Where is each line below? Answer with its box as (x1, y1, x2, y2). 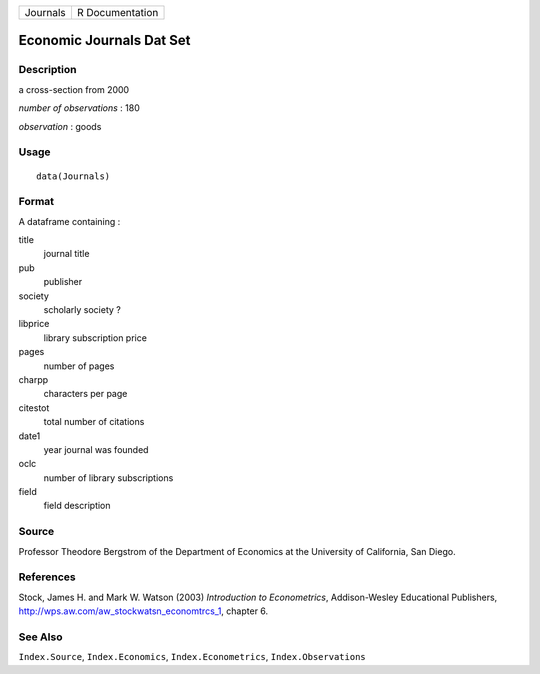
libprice (18, 318, 50, 330)
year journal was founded (43, 443, 149, 455)
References (18, 570, 76, 584)
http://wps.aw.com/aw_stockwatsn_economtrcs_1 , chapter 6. (18, 605, 269, 617)
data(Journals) (36, 170, 111, 182)
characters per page (43, 388, 128, 400)
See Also (18, 630, 63, 644)
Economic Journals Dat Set (18, 32, 191, 49)
